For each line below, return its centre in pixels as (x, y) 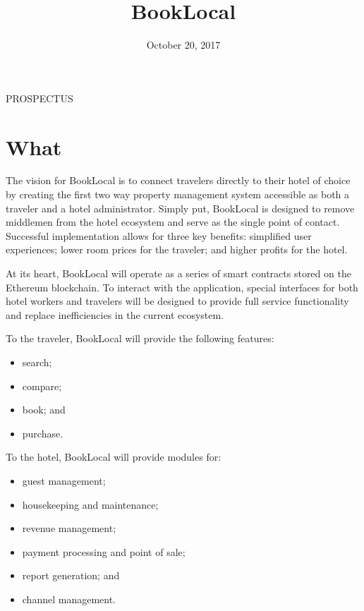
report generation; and (71, 575)
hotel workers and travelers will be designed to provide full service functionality (177, 301)
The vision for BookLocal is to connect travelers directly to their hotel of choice (178, 180)
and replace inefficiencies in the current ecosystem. (115, 314)
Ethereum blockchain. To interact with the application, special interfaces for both (182, 287)
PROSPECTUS (40, 98)
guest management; (64, 480)
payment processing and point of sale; (104, 551)
